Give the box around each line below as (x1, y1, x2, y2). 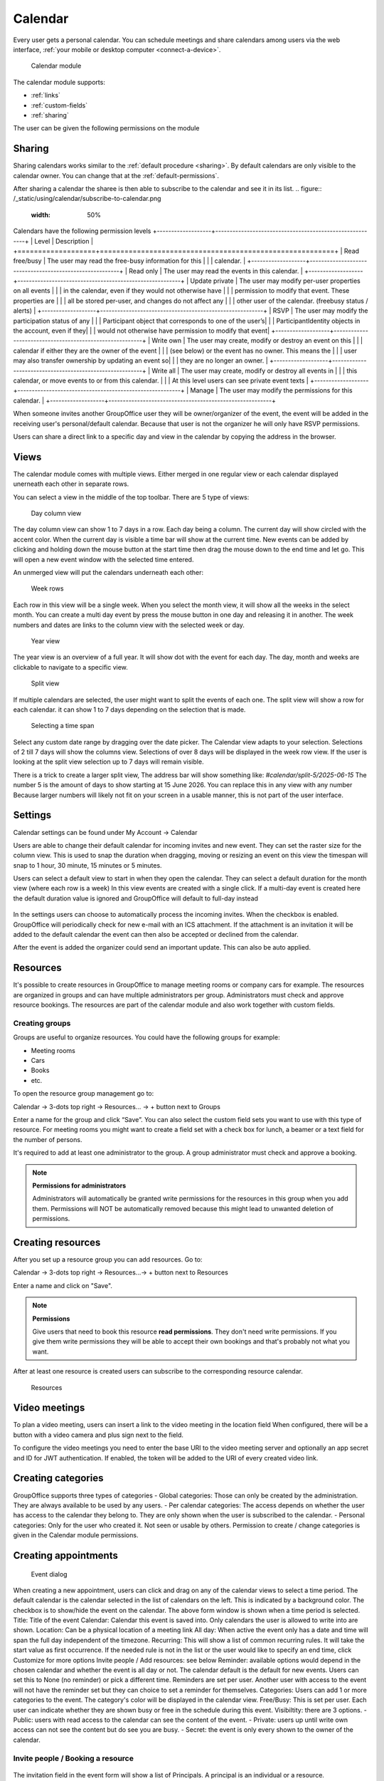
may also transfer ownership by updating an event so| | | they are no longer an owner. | (13, 356, 268, 365)
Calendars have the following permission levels (13, 227, 151, 235)
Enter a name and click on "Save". (13, 1281, 113, 1289)
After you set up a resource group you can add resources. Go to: (13, 1255, 203, 1264)
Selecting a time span (31, 722, 95, 730)
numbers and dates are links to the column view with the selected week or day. (13, 621, 245, 629)
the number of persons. (13, 1135, 82, 1143)
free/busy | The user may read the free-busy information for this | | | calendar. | (13, 256, 246, 265)
